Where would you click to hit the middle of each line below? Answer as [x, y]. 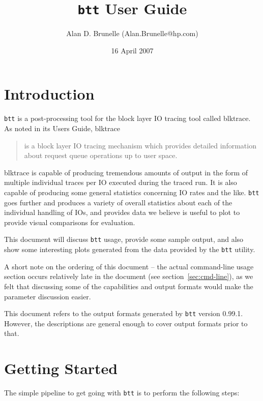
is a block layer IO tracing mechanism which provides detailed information [140, 145]
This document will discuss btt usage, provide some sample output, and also [124, 239]
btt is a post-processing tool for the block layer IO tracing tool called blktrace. [127, 118]
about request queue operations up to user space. [101, 155]
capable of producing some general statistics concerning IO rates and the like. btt [132, 192]
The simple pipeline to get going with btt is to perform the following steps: [122, 393]
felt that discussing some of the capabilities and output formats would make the [129, 286]
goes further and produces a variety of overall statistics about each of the [118, 202]
